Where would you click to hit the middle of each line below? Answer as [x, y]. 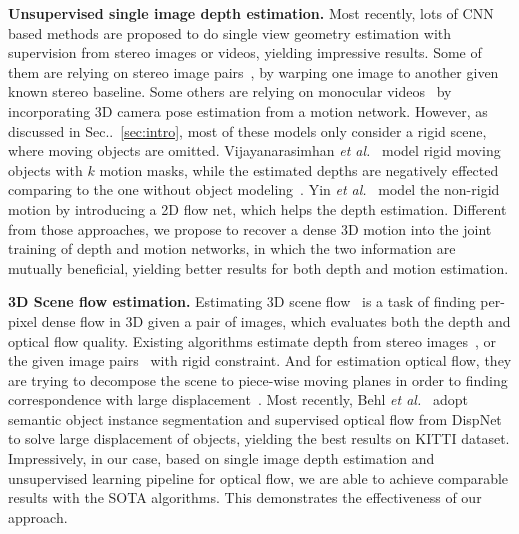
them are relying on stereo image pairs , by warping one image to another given [253, 71]
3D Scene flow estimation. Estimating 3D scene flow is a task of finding [242, 301]
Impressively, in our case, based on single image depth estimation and [221, 458]
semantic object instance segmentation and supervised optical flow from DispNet [255, 418]
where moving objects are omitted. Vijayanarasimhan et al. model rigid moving [254, 150]
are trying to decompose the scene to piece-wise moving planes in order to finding [258, 379]
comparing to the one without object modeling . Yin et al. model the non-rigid [254, 189]
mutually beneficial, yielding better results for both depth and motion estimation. [258, 267]
